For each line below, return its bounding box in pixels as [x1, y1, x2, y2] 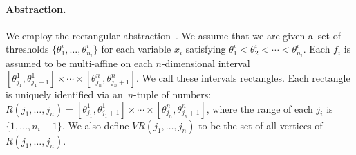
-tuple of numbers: [133, 87, 212, 102]
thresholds [6, 42, 49, 56]
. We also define [62, 118, 129, 132]
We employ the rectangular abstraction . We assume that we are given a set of [6, 28, 341, 42]
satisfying [185, 42, 226, 56]
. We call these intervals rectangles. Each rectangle [135, 71, 350, 85]
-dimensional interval [161, 56, 250, 71]
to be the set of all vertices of [198, 118, 323, 132]
